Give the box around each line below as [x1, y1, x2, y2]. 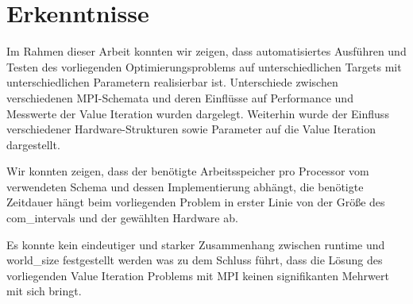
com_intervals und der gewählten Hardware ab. [6, 210, 238, 226]
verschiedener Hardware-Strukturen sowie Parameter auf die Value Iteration [6, 121, 376, 137]
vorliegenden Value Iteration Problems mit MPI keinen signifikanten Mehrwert [6, 267, 389, 283]
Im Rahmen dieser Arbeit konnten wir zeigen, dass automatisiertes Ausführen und [6, 43, 407, 60]
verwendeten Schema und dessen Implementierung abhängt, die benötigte [6, 178, 364, 194]
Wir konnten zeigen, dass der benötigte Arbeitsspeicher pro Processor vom [6, 163, 369, 179]
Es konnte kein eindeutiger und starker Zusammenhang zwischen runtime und [6, 236, 385, 252]
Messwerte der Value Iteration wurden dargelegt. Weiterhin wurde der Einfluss [6, 105, 389, 121]
